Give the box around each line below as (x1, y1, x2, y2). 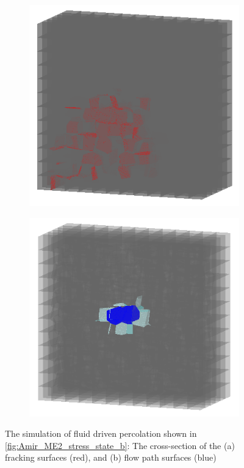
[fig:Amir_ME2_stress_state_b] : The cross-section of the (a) (5, 439, 235, 451)
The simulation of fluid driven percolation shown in (5, 427, 197, 440)
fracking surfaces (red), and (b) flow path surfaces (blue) (5, 451, 217, 464)
